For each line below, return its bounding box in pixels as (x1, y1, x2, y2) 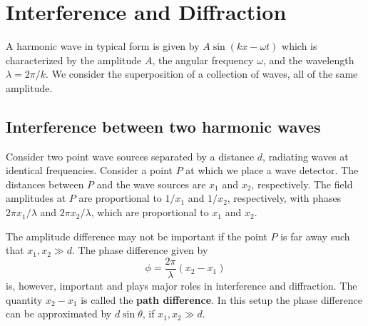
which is (282, 39, 317, 54)
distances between (6, 176, 84, 191)
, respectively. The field (251, 176, 353, 191)
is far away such (280, 228, 350, 243)
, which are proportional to (91, 205, 209, 220)
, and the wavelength (262, 52, 354, 67)
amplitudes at (6, 190, 66, 205)
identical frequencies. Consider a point (6, 163, 173, 178)
